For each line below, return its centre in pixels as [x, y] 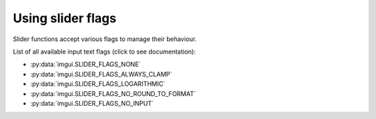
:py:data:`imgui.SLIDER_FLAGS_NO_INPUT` [92, 103]
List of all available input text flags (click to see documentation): [104, 51]
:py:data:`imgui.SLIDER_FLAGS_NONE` [86, 64]
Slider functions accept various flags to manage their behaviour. [105, 39]
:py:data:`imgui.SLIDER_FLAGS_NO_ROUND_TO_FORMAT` [113, 93]
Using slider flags [65, 18]
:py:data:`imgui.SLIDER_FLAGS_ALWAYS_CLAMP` [101, 74]
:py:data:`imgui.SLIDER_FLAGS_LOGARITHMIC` [98, 84]
